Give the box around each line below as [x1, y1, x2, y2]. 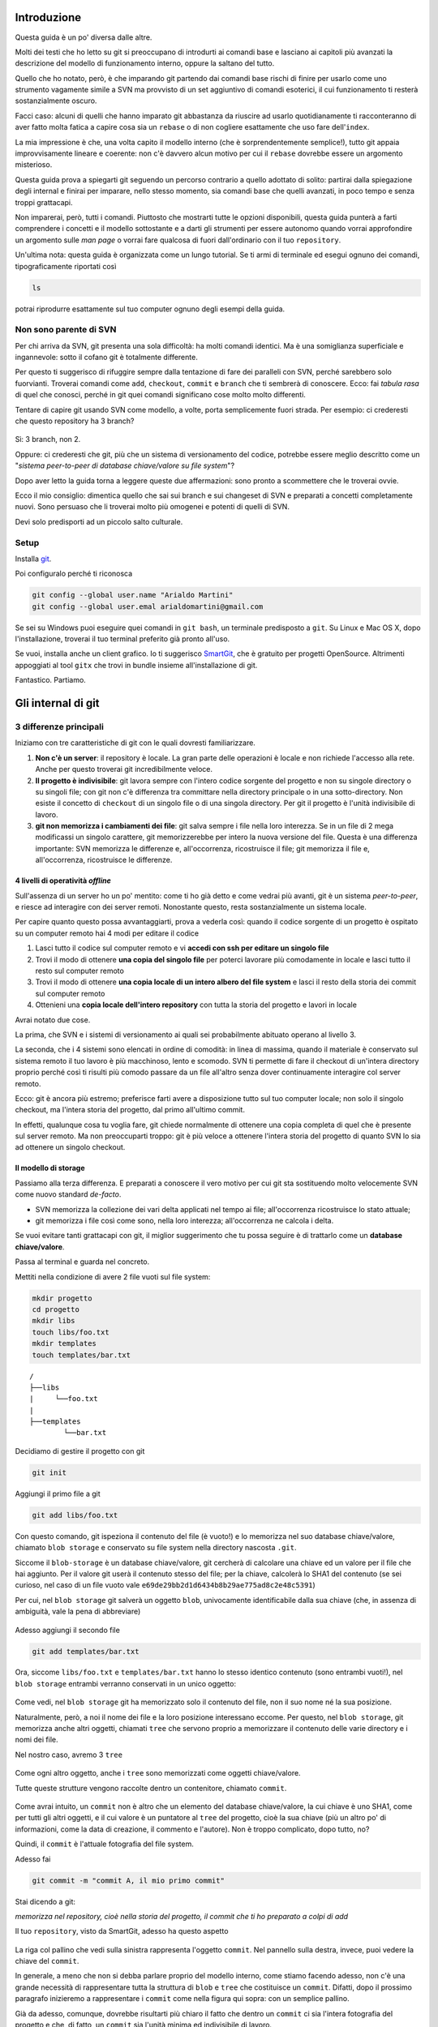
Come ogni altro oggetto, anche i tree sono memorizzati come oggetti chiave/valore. [15, 1768, 301, 1778]
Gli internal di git [15, 696, 101, 709]
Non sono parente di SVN [15, 324, 117, 336]
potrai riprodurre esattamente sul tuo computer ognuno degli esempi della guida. [15, 304, 286, 314]
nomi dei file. [15, 1735, 58, 1745]
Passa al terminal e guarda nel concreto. [15, 1257, 150, 1266]
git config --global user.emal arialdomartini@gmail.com [32, 602, 264, 611]
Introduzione [15, 11, 82, 24]
